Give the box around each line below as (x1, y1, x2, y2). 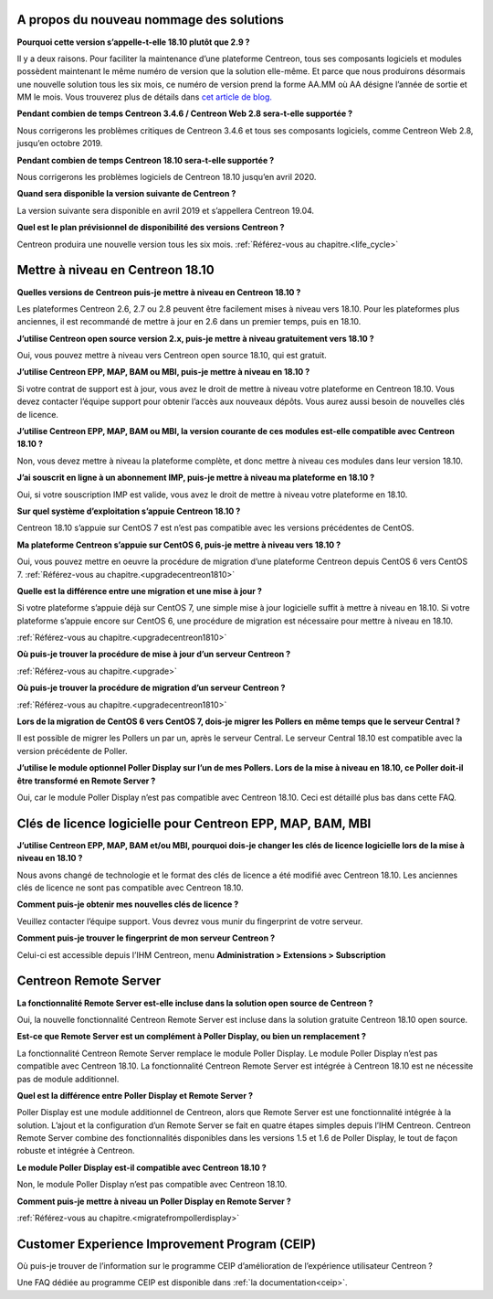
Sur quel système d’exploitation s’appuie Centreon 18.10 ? (16, 506, 241, 516)
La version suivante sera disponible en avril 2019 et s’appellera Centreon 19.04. (16, 205, 315, 216)
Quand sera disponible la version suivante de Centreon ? (16, 188, 236, 199)
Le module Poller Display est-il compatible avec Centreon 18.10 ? (16, 1162, 267, 1173)
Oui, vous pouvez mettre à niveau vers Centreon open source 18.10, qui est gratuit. (16, 350, 328, 361)
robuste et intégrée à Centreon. (16, 1145, 135, 1156)
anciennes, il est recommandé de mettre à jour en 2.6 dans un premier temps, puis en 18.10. (16, 316, 362, 327)
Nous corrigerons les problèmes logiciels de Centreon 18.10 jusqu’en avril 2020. (16, 172, 317, 183)
